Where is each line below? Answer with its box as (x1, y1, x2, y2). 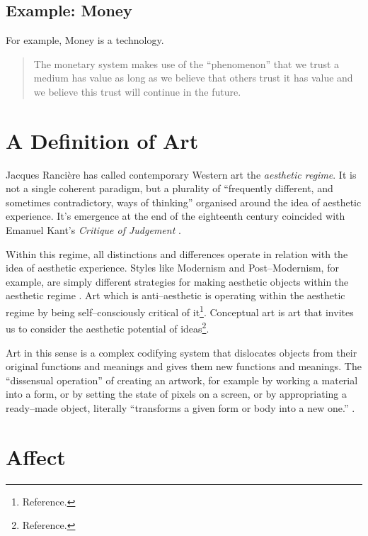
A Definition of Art (6, 125, 199, 155)
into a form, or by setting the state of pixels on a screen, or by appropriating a (6, 386, 347, 401)
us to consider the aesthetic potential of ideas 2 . (6, 319, 209, 335)
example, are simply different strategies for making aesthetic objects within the (6, 274, 349, 289)
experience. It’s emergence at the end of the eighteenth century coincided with (6, 208, 345, 223)
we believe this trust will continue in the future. (33, 84, 241, 99)
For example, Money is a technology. (6, 33, 164, 48)
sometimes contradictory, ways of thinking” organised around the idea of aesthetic (6, 194, 362, 209)
